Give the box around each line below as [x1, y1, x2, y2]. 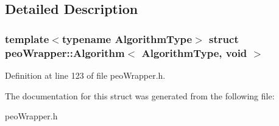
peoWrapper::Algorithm [5, 45, 125, 60]
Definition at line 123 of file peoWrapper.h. [5, 68, 166, 81]
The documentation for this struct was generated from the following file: [5, 89, 275, 102]
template [5, 31, 49, 46]
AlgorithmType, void [141, 45, 247, 60]
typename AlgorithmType [62, 31, 192, 46]
